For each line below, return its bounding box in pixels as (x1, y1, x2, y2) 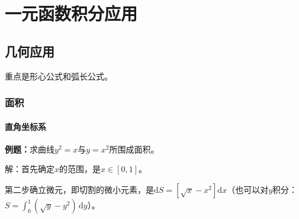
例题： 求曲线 (5, 142, 54, 155)
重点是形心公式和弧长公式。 (5, 69, 112, 82)
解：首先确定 (5, 163, 54, 175)
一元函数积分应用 (5, 1, 138, 26)
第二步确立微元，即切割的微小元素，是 (5, 183, 154, 195)
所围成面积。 (109, 142, 159, 155)
